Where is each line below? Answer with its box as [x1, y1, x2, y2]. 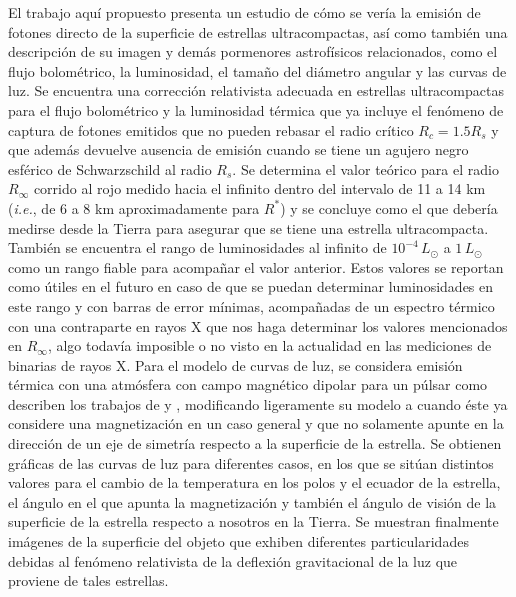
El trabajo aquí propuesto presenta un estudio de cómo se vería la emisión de [8, 2, 481, 22]
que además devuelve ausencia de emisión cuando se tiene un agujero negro [8, 139, 469, 160]
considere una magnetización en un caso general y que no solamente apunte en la [8, 413, 504, 434]
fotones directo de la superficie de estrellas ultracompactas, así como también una [8, 21, 508, 42]
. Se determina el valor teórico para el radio [232, 158, 499, 179]
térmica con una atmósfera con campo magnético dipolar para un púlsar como [8, 374, 488, 395]
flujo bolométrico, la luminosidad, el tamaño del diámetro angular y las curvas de [8, 60, 507, 81]
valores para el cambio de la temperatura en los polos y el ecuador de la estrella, [8, 472, 501, 493]
